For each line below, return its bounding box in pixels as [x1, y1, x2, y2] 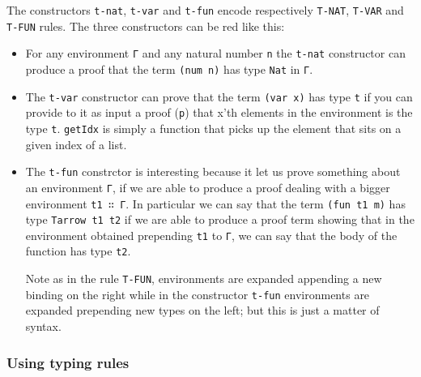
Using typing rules [6, 352, 130, 372]
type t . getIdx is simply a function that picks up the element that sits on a [25, 119, 402, 136]
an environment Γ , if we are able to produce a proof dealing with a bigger [25, 178, 390, 195]
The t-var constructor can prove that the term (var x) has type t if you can [25, 88, 413, 105]
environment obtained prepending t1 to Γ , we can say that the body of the [25, 226, 398, 243]
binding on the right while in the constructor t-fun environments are [25, 285, 370, 302]
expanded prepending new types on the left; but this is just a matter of [25, 302, 380, 319]
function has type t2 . [25, 242, 131, 259]
